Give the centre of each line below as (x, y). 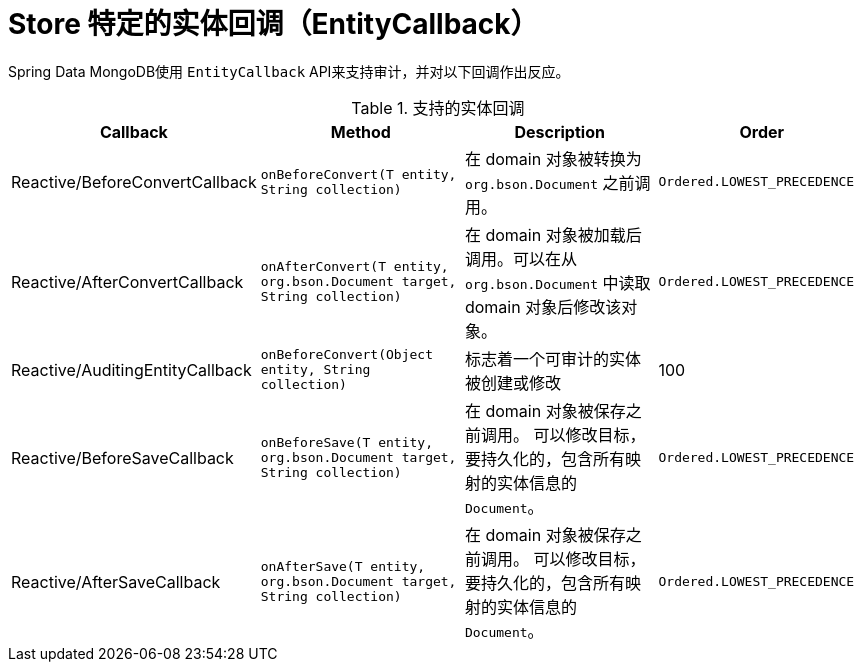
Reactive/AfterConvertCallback (127, 281)
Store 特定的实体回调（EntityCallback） (273, 24)
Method (360, 131)
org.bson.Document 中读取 (557, 282)
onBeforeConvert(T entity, (358, 174)
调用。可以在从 (520, 258)
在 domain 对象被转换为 (553, 158)
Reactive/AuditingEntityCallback (131, 369)
